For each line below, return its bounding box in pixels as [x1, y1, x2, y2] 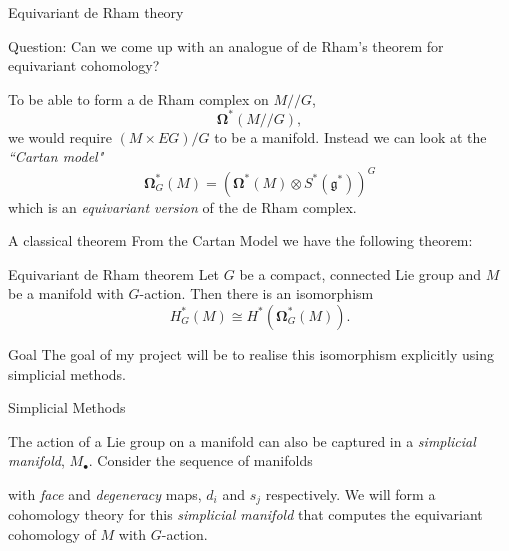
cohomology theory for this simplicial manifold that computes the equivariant [8, 504, 483, 525]
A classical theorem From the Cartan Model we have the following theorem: [8, 230, 473, 251]
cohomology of [8, 523, 96, 544]
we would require [8, 126, 112, 147]
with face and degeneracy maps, [8, 483, 202, 504]
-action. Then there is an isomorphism [139, 283, 374, 304]
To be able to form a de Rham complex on [8, 88, 269, 109]
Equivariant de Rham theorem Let [8, 263, 220, 284]
